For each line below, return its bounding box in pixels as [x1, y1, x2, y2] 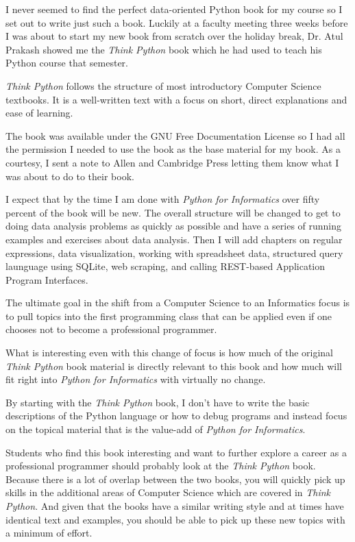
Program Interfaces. [5, 272, 88, 286]
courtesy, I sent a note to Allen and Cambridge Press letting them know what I [5, 155, 339, 169]
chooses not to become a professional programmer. [5, 322, 217, 336]
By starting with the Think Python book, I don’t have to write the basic [5, 395, 310, 409]
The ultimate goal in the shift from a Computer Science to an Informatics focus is [5, 295, 350, 310]
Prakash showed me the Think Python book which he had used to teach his [5, 42, 322, 56]
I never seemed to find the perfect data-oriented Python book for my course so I [5, 2, 343, 16]
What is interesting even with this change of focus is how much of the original [5, 345, 334, 360]
